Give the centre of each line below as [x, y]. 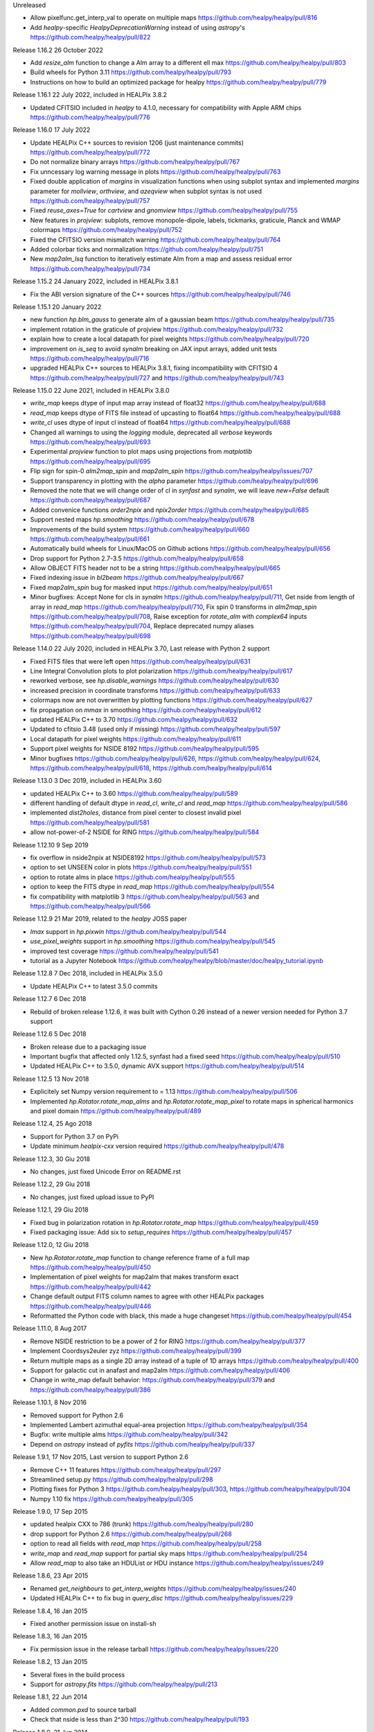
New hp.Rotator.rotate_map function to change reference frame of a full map [140, 1257]
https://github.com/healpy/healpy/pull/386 [91, 1390]
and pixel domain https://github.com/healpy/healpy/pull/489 [116, 1111]
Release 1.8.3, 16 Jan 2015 [50, 1636]
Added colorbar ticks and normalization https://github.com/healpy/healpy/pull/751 [146, 249]
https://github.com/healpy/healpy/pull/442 [91, 1287]
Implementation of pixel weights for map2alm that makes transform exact [134, 1277]
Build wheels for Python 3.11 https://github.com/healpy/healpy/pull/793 [131, 72]
